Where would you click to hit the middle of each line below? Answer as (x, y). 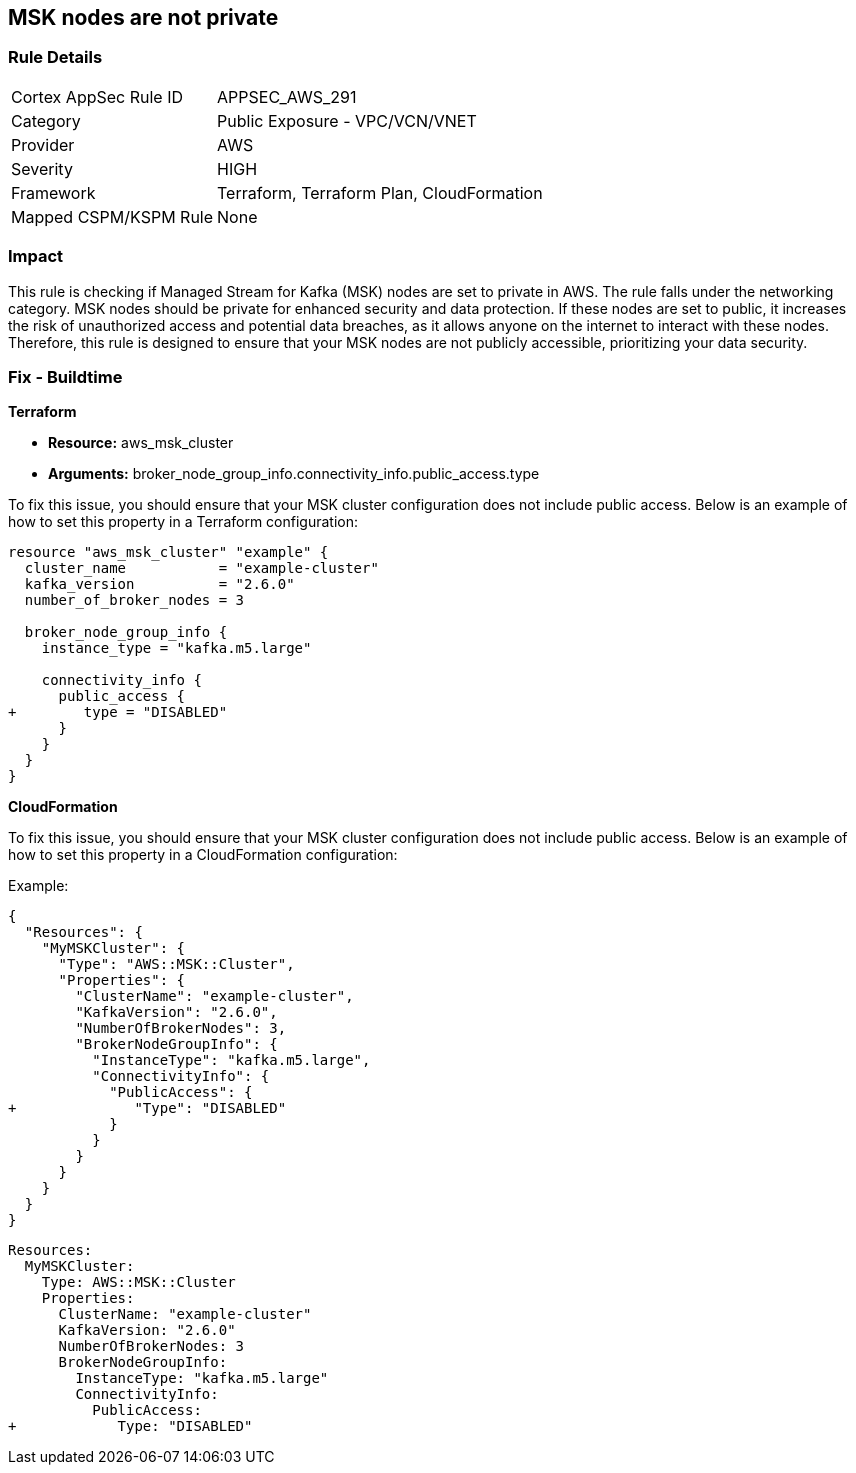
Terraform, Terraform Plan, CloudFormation (380, 192)
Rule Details (55, 57)
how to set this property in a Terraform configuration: (183, 522)
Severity (42, 168)
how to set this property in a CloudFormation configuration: (203, 855)
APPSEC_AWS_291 (287, 96)
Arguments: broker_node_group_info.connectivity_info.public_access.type (294, 474)
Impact (36, 256)
